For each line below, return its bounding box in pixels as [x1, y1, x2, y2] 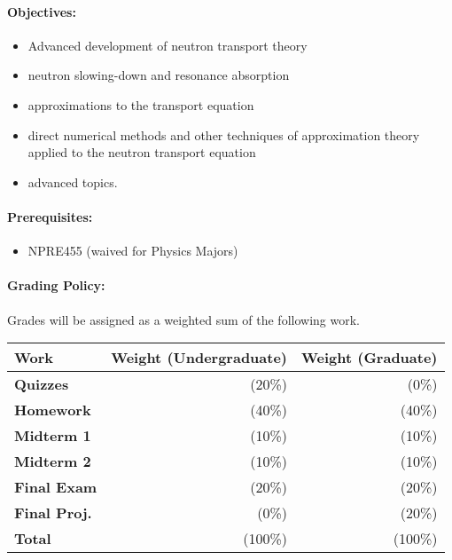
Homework [14, 399, 91, 421]
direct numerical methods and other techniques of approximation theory [27, 125, 420, 144]
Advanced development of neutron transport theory [27, 35, 308, 54]
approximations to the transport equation [27, 95, 254, 114]
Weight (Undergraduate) [111, 347, 288, 368]
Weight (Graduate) [301, 347, 438, 368]
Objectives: [7, 2, 76, 20]
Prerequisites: [7, 207, 93, 225]
